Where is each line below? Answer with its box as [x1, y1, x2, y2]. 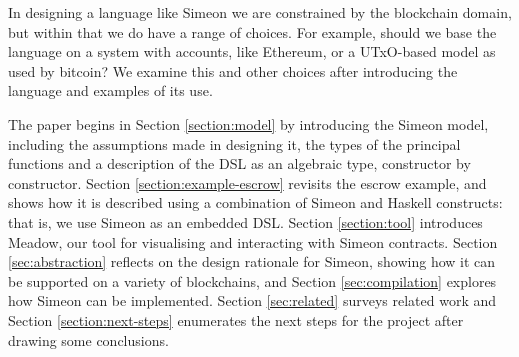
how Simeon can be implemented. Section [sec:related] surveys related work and [8, 290, 497, 311]
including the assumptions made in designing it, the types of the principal [8, 133, 461, 154]
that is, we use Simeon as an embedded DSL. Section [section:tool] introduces [8, 211, 483, 232]
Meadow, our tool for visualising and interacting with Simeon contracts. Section [8, 231, 498, 252]
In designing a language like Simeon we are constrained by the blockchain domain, [8, 2, 512, 22]
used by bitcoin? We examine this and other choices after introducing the [8, 60, 458, 81]
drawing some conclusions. [8, 329, 169, 350]
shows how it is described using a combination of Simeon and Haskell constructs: [8, 192, 503, 213]
